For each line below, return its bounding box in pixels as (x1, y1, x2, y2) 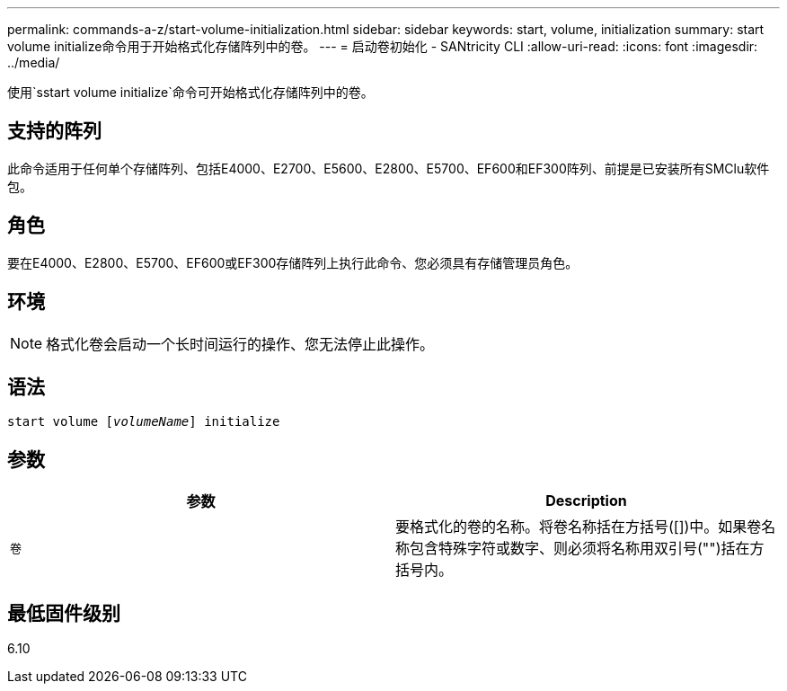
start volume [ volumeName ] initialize (7, 414, 280, 430)
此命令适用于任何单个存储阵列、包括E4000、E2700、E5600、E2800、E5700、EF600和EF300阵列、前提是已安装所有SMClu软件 (7, 160, 770, 176)
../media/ (7, 55, 60, 70)
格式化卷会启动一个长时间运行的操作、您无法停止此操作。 (46, 334, 435, 353)
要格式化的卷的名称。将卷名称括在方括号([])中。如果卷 (395, 518, 762, 536)
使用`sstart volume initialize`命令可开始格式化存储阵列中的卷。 (7, 84, 374, 100)
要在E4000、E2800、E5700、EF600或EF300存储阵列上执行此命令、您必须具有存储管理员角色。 (7, 254, 579, 270)
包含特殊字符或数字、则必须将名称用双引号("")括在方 (410, 539, 765, 558)
